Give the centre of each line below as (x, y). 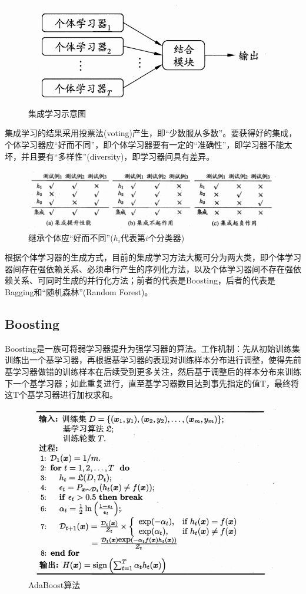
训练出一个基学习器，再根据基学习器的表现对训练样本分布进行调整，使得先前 (153, 360)
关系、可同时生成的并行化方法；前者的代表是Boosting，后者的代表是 (144, 280)
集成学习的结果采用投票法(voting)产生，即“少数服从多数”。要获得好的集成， (151, 133)
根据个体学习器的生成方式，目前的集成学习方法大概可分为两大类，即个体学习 (153, 257)
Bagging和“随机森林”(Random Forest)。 (79, 291)
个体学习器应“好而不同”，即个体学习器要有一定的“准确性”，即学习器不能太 (149, 145)
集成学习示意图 (57, 113)
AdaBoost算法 (54, 584)
